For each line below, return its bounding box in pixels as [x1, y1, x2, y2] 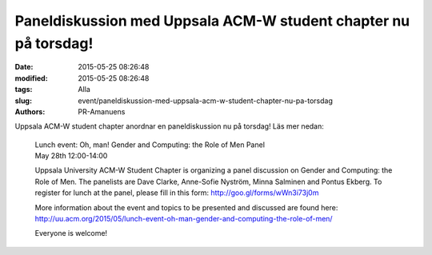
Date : [14, 62, 34, 72]
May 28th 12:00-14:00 [34, 151, 108, 161]
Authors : [14, 106, 46, 116]
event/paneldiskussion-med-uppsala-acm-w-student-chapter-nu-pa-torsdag [78, 96, 334, 106]
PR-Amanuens [78, 106, 126, 116]
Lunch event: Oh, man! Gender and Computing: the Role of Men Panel [34, 140, 266, 149]
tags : [14, 85, 33, 94]
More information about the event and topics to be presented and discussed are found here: [34, 202, 338, 212]
